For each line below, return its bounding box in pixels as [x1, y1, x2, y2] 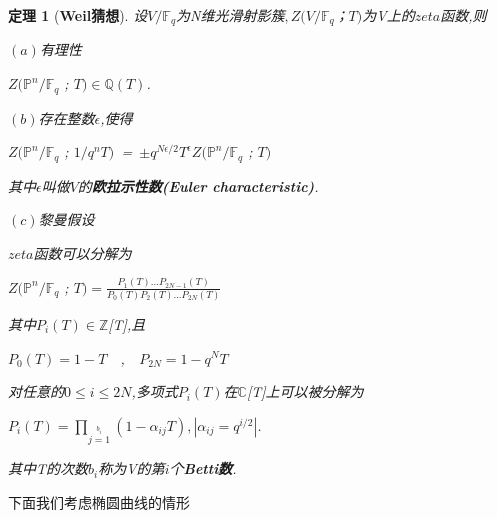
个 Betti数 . [169, 458, 237, 479]
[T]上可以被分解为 [246, 381, 364, 402]
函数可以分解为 [33, 242, 132, 263]
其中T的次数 [8, 458, 89, 479]
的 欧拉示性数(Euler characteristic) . [77, 175, 319, 196]
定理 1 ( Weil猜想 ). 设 [8, 5, 148, 25]
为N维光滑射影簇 [176, 5, 285, 25]
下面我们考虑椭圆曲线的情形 [8, 491, 190, 512]
